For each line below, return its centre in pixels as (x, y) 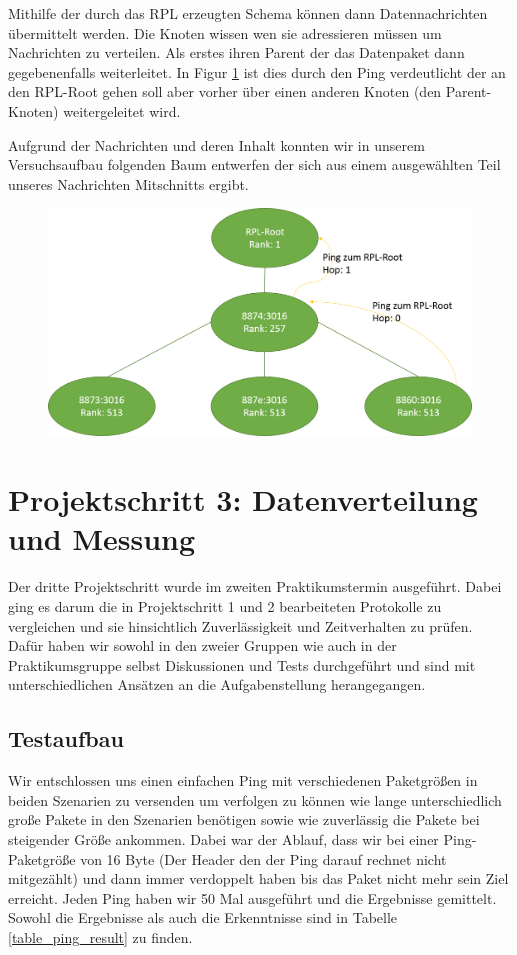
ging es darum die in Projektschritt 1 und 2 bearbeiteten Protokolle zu (225, 605)
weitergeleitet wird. (122, 110)
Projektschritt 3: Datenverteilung (243, 499)
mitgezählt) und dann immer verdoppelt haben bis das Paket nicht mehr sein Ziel (258, 878)
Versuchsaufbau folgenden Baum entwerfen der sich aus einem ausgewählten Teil (254, 164)
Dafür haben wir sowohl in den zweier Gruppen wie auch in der (202, 645)
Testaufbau (66, 738)
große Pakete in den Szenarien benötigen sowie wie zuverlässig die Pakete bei (244, 819)
